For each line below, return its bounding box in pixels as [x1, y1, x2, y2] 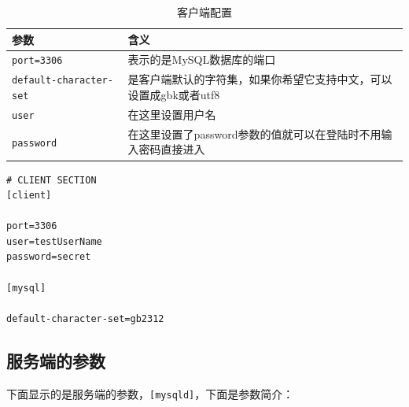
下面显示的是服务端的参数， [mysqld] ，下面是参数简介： [6, 385, 294, 401]
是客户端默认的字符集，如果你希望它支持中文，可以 [127, 71, 392, 87]
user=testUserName [6, 235, 102, 247]
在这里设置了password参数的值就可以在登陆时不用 [127, 125, 381, 142]
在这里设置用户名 [127, 105, 216, 122]
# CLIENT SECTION [6, 174, 97, 186]
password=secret [6, 251, 91, 263]
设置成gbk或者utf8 [127, 87, 220, 102]
